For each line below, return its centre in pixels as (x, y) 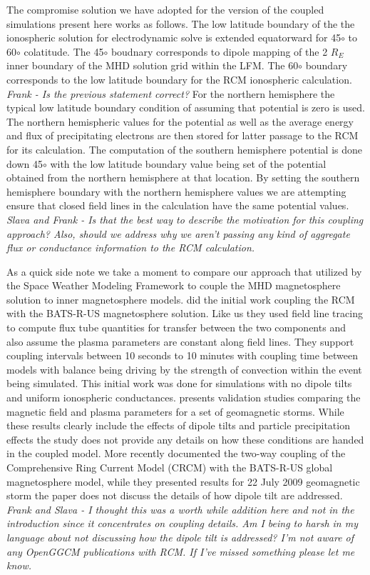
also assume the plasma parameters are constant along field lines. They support (180, 341)
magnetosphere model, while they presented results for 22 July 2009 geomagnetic (183, 481)
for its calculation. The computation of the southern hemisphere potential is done (184, 149)
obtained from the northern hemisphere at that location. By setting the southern (183, 177)
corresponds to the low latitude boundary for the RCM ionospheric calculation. (179, 79)
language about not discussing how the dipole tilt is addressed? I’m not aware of (180, 537)
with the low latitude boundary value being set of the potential (188, 163)
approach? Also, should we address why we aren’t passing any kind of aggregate (178, 233)
